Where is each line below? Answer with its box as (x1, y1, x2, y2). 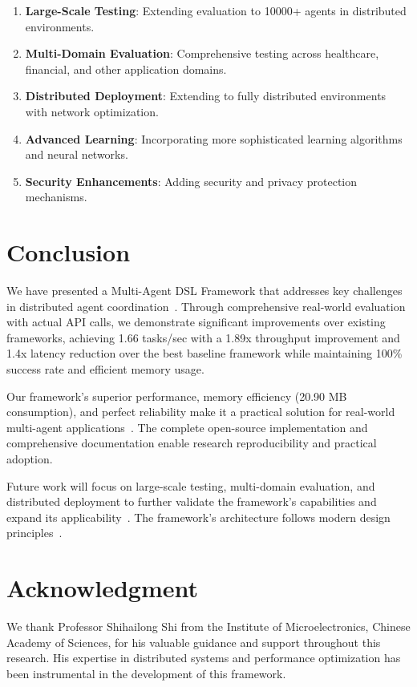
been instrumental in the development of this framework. (6, 665, 286, 681)
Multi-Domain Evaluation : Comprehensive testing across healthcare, (25, 45, 379, 62)
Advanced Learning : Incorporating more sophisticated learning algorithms (25, 130, 403, 147)
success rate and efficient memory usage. (6, 361, 204, 378)
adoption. (6, 451, 53, 467)
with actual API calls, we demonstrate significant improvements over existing (6, 313, 386, 330)
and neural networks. (25, 146, 128, 163)
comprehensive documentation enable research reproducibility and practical (6, 434, 377, 451)
